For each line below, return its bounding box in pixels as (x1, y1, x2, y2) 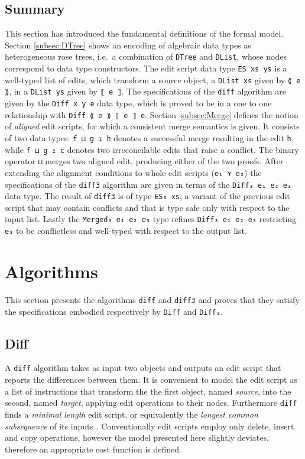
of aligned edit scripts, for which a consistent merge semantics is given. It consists (5, 120, 300, 132)
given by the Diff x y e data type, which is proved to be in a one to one (5, 97, 272, 109)
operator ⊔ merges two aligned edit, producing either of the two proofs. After (5, 155, 284, 167)
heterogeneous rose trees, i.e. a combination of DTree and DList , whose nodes (5, 50, 287, 63)
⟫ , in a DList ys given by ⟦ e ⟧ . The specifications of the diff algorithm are (5, 85, 287, 97)
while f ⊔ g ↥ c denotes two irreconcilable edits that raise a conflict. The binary (5, 143, 299, 155)
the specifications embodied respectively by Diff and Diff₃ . (5, 305, 223, 317)
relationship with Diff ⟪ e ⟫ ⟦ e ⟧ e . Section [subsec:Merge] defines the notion (5, 108, 298, 121)
